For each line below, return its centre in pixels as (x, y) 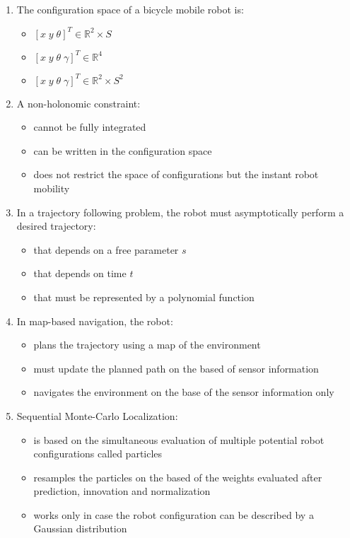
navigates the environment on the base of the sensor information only (184, 392)
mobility (52, 188)
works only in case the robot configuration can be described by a (174, 514)
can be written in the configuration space (123, 150)
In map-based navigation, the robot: (95, 321)
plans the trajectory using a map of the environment (147, 345)
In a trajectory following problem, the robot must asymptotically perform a (180, 212)
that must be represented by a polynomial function (144, 297)
